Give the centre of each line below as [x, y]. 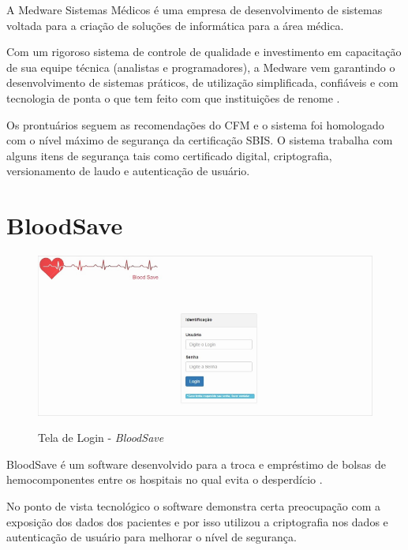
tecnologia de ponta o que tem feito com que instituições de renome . [173, 97]
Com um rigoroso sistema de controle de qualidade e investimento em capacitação [204, 52]
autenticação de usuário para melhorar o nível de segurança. [152, 537]
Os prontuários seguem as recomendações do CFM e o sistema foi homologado [195, 124]
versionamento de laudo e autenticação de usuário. [128, 171]
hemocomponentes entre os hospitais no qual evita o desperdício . [165, 479]
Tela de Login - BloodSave [101, 438]
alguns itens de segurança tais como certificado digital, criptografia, [169, 155]
